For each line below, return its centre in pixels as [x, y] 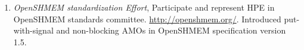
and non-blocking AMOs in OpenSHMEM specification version [171, 30]
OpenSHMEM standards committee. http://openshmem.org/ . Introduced [147, 19]
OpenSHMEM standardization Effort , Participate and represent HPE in [144, 7]
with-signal [33, 30]
